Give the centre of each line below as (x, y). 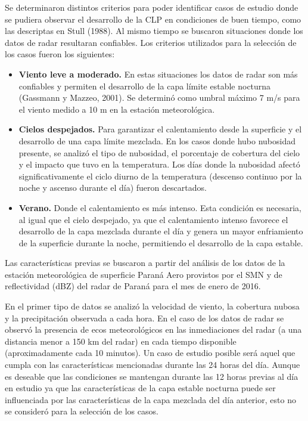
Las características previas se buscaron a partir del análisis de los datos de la (145, 263)
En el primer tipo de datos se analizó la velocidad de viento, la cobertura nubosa (152, 306)
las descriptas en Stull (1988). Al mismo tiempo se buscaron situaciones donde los (154, 31)
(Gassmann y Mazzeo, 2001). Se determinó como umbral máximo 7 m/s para (159, 97)
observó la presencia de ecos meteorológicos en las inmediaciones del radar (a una (153, 329)
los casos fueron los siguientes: (60, 54)
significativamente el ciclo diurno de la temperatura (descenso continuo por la (160, 176)
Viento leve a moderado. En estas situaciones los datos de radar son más (158, 74)
